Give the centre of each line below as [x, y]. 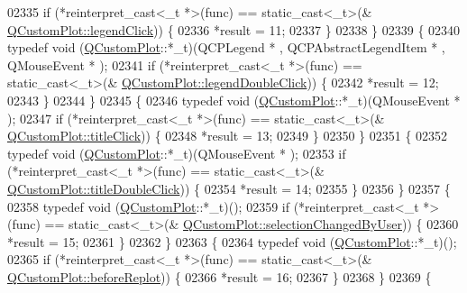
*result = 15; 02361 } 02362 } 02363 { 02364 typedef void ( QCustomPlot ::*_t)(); [232, 241]
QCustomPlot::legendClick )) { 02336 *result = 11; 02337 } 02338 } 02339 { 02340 [234, 29]
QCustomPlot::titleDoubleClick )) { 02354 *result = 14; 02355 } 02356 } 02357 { [229, 188]
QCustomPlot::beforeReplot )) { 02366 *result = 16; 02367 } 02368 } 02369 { [220, 276]
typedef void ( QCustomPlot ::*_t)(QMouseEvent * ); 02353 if [177, 153]
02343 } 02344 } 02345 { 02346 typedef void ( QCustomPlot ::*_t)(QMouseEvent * [234, 100]
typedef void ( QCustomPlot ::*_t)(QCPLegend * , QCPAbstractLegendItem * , [226, 47]
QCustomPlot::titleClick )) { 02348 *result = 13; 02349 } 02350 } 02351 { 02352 [228, 136]
